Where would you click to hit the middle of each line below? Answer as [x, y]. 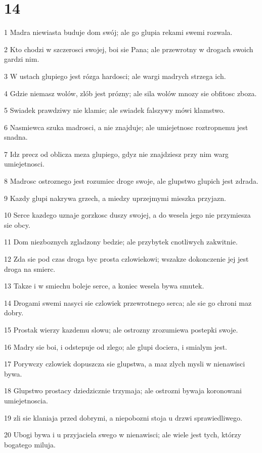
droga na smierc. [30, 269]
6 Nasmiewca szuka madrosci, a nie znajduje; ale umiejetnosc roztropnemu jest [126, 127]
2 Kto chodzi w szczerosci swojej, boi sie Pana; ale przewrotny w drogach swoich [129, 49]
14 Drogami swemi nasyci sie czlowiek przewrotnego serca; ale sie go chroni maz [128, 302]
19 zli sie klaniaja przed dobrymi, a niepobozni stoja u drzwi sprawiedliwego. [123, 417]
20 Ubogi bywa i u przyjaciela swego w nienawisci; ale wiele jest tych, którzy [123, 435]
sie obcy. [17, 224]
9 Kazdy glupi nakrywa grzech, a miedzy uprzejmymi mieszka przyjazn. [115, 198]
